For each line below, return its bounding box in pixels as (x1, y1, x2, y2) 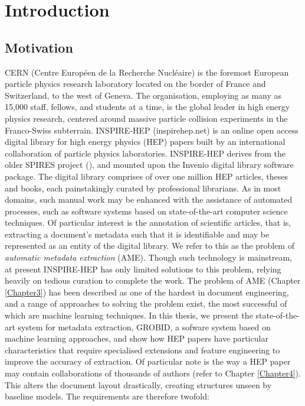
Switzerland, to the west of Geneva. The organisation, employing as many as (5, 89, 282, 101)
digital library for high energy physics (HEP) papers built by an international (5, 135, 286, 148)
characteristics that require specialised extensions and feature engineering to (5, 343, 280, 356)
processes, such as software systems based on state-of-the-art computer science (5, 204, 288, 217)
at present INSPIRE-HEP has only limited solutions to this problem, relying (5, 262, 281, 275)
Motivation (5, 38, 73, 56)
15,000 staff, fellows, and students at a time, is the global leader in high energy (5, 100, 290, 113)
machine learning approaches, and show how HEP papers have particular (5, 332, 268, 345)
